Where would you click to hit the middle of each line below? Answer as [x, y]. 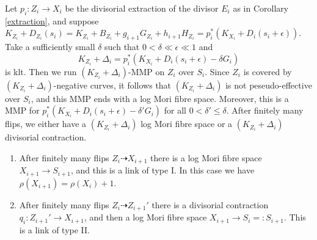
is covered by [268, 71]
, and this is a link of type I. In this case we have [163, 170]
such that [122, 47]
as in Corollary [261, 8]
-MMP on [147, 71]
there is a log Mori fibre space [206, 157]
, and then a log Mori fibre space [145, 217]
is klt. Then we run [41, 71]
